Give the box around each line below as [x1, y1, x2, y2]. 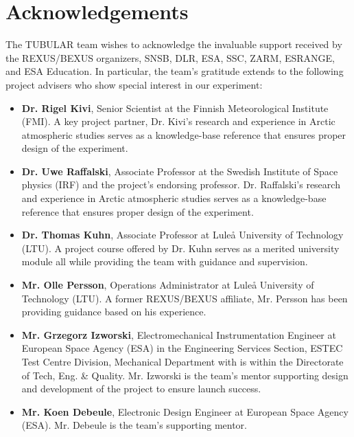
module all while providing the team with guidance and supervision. [21, 254, 308, 269]
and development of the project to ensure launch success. [21, 381, 261, 396]
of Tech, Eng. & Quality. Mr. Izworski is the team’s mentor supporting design [21, 368, 349, 382]
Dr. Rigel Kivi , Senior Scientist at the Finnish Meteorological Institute [21, 100, 329, 115]
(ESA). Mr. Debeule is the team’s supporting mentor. [21, 418, 247, 432]
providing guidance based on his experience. [21, 304, 206, 319]
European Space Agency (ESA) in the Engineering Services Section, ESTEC [21, 341, 343, 355]
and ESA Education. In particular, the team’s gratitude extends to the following [5, 64, 344, 78]
